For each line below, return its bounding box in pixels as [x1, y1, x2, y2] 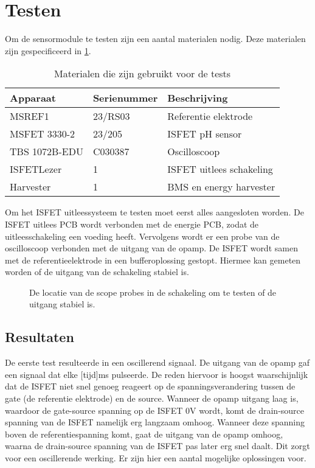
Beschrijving [167, 91, 228, 105]
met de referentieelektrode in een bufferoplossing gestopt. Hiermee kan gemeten [5, 253, 301, 266]
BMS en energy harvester [167, 180, 275, 194]
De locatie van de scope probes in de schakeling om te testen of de [29, 285, 277, 298]
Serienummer [92, 91, 158, 105]
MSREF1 [10, 109, 49, 124]
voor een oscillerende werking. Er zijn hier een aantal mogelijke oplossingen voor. [5, 452, 306, 464]
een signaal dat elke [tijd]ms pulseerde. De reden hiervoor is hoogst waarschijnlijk [5, 368, 308, 380]
